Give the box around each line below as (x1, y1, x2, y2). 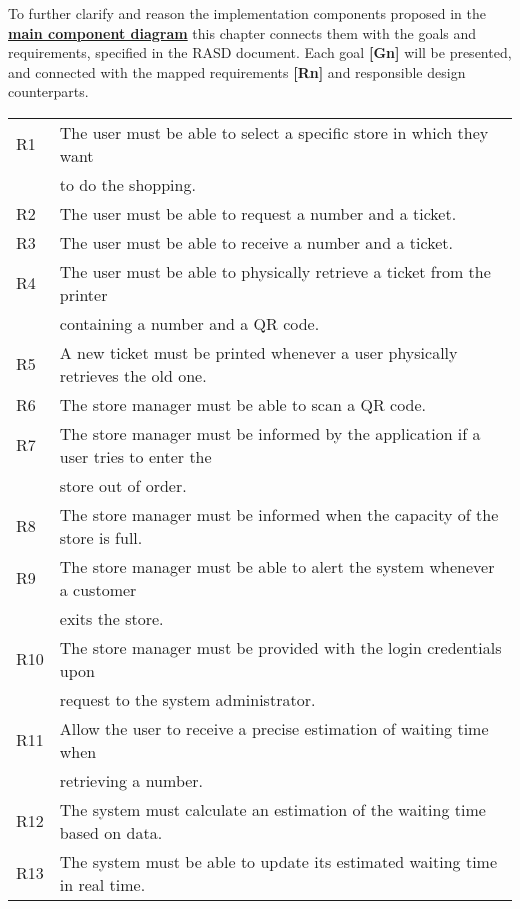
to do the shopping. (59, 172, 196, 196)
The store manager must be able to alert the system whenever (59, 554, 495, 578)
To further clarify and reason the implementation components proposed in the (8, 3, 487, 23)
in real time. (59, 872, 146, 896)
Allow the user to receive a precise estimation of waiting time (59, 716, 489, 740)
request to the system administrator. (59, 687, 316, 711)
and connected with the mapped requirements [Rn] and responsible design (8, 61, 466, 82)
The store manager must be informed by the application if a (59, 421, 481, 445)
